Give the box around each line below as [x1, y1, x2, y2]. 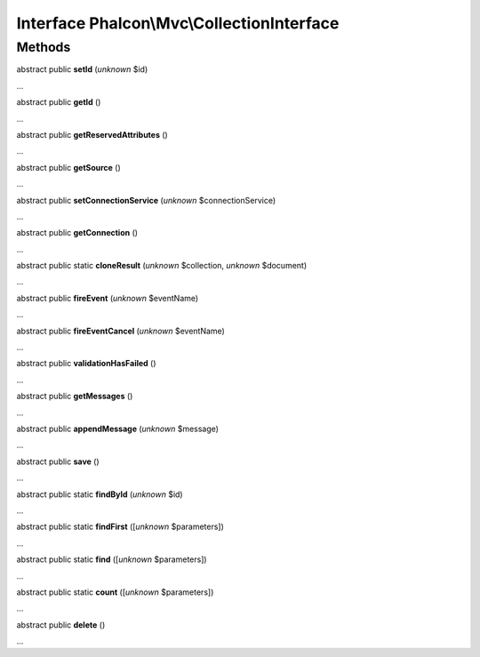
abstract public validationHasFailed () [16, 358, 156, 369]
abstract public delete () [16, 619, 106, 630]
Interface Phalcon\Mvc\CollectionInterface [16, 13, 340, 33]
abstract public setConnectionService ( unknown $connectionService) [16, 195, 276, 205]
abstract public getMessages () [16, 391, 133, 402]
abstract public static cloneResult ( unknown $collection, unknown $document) [16, 260, 308, 271]
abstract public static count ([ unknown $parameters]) [16, 587, 214, 597]
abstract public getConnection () [16, 228, 138, 238]
